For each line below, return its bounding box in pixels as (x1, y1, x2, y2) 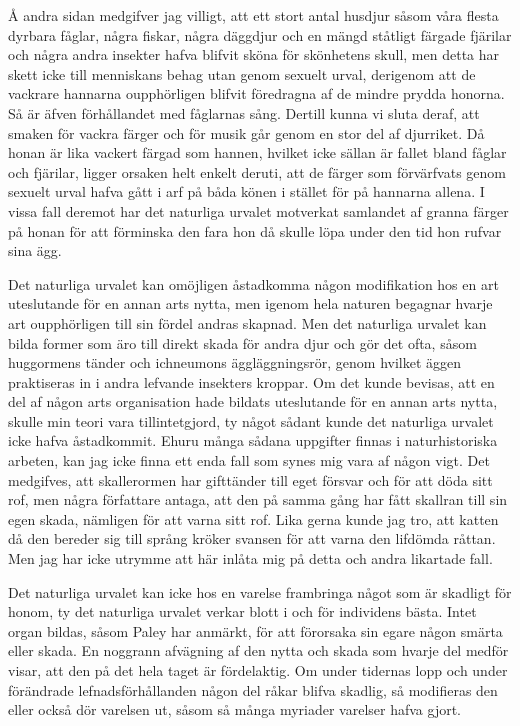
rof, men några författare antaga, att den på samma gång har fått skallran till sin (8, 489, 508, 510)
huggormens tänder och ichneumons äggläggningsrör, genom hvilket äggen (8, 352, 462, 373)
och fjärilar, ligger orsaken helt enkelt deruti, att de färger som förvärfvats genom (8, 161, 506, 182)
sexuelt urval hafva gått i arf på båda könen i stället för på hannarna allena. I (8, 181, 485, 202)
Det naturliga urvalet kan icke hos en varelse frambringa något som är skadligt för (8, 581, 512, 602)
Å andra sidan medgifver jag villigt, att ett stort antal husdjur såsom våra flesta (8, 5, 499, 25)
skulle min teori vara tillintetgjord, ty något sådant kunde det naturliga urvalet (8, 410, 494, 431)
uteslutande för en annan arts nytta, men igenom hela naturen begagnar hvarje (8, 293, 493, 314)
